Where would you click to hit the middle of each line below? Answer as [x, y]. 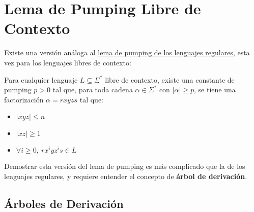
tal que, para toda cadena [93, 90]
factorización [24, 99]
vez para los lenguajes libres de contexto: [68, 62]
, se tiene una [215, 90]
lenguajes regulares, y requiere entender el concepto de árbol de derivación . [126, 176]
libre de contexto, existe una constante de [170, 79]
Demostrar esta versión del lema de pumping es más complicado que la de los [125, 166]
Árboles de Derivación [64, 203]
